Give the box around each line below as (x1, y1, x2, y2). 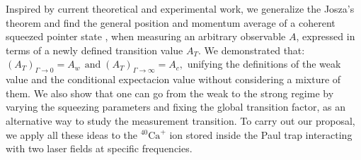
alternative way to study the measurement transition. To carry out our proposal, (6, 113, 355, 128)
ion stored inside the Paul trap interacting (169, 127, 353, 142)
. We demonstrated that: (197, 42, 305, 57)
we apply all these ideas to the (6, 127, 138, 142)
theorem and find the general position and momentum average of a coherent (6, 15, 336, 30)
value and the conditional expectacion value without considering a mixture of (6, 72, 341, 87)
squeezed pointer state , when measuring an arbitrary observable (6, 29, 286, 44)
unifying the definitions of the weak (187, 56, 341, 71)
